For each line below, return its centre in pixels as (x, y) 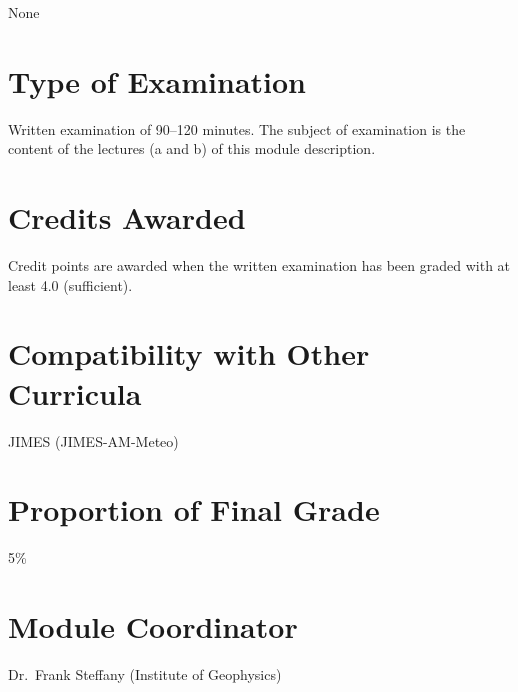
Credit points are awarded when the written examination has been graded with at (259, 265)
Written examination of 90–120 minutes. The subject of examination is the (237, 128)
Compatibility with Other (189, 353)
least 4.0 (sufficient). (70, 284)
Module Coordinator (153, 626)
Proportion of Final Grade (194, 509)
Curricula (75, 392)
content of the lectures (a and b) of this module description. (192, 148)
